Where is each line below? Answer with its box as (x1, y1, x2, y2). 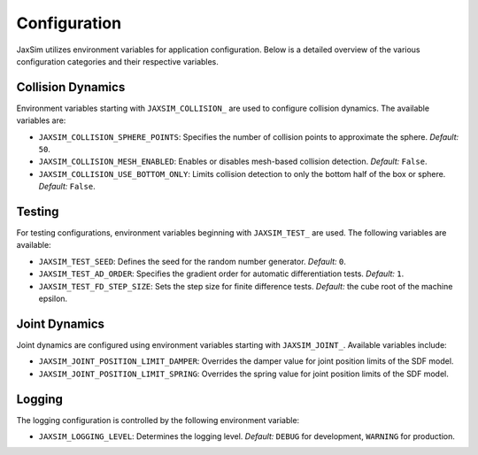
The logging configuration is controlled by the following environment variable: (16, 414, 300, 425)
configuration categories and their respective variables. (16, 56, 219, 66)
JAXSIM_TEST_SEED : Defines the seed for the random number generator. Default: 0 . (38, 256, 347, 266)
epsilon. (38, 293, 68, 305)
